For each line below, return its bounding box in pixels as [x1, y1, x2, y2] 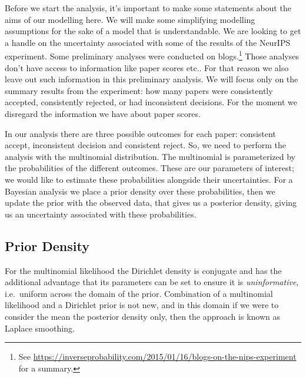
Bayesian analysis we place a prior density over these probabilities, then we [5, 185, 275, 197]
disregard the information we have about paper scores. [5, 108, 201, 119]
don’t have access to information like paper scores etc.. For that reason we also [5, 61, 289, 73]
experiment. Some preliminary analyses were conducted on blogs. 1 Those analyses [5, 48, 299, 62]
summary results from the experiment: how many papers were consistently [5, 84, 273, 96]
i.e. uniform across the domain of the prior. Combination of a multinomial [5, 287, 273, 299]
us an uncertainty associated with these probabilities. [5, 208, 197, 220]
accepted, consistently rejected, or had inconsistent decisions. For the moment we [5, 96, 297, 108]
